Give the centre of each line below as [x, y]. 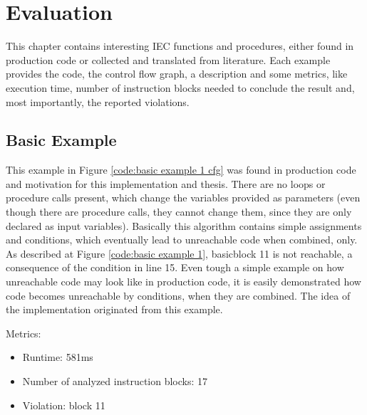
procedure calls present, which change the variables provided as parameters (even [183, 198]
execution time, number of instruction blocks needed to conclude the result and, [180, 87]
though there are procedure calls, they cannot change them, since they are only [179, 212]
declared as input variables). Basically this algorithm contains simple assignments [184, 225]
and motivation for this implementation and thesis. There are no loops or [166, 183]
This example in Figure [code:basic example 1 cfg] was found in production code [181, 170]
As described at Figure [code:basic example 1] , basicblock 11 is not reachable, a [179, 253]
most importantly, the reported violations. [98, 101]
